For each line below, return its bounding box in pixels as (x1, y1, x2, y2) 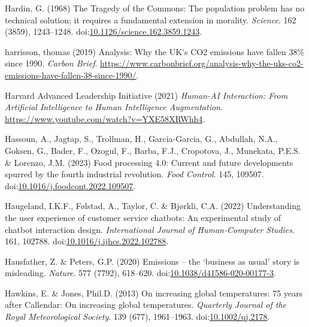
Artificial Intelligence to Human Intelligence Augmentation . (5, 101, 223, 113)
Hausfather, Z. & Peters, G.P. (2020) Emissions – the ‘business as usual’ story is (5, 255, 300, 267)
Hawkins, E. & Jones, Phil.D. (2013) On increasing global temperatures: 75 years (5, 286, 303, 299)
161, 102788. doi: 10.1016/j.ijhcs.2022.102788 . (5, 235, 169, 247)
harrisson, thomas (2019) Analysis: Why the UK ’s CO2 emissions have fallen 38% (5, 45, 305, 57)
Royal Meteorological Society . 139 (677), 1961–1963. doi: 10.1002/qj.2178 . (5, 310, 270, 323)
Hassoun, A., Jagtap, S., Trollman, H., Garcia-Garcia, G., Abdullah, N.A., (5, 132, 278, 145)
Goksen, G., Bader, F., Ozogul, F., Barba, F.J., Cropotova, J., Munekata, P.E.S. (5, 144, 301, 156)
